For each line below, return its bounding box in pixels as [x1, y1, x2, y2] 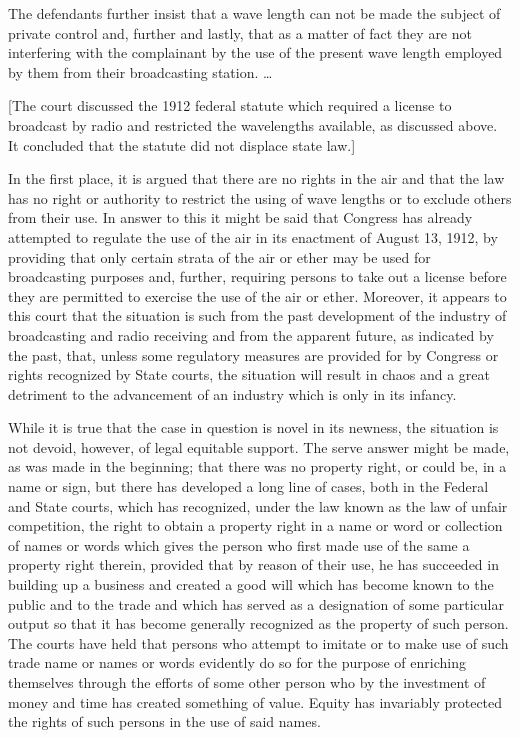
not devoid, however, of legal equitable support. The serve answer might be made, [8, 436, 510, 457]
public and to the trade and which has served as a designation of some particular [8, 593, 504, 614]
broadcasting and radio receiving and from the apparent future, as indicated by [8, 324, 494, 345]
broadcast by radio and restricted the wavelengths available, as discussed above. [8, 114, 498, 135]
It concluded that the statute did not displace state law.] [8, 134, 356, 155]
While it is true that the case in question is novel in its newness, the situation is [8, 417, 499, 438]
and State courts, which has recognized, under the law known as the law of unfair [8, 495, 508, 516]
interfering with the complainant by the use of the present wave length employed [8, 42, 503, 63]
